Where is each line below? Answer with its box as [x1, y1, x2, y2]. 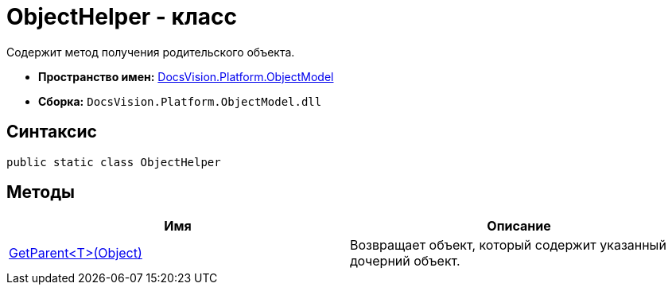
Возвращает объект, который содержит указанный [350, 237, 666, 254]
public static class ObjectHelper [6, 155, 221, 169]
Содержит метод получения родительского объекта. [6, 45, 295, 59]
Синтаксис [6, 122, 97, 142]
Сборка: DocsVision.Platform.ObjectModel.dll [38, 94, 322, 108]
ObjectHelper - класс [6, 3, 238, 30]
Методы [6, 182, 75, 203]
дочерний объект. [350, 253, 460, 270]
